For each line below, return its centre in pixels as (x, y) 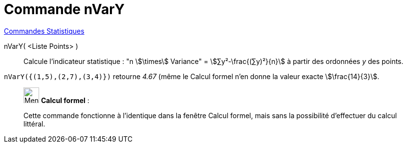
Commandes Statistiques (44, 31)
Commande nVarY (64, 9)
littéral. (34, 124)
